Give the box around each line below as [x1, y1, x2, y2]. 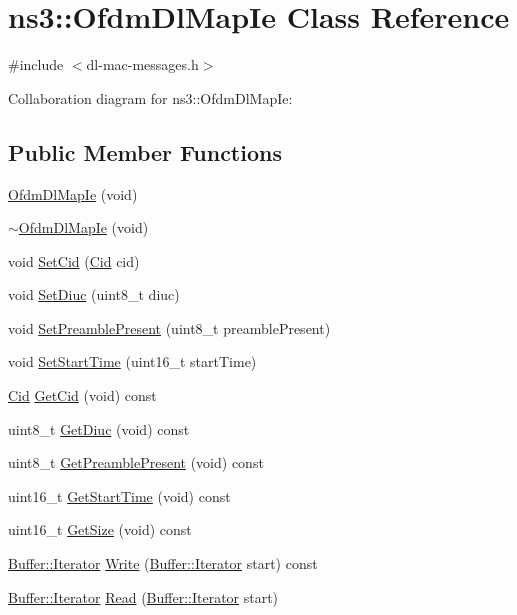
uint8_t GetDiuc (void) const [8, 418, 190, 439]
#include [8, 54, 64, 75]
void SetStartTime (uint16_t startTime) [8, 351, 257, 372]
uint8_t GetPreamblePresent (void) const [8, 452, 264, 473]
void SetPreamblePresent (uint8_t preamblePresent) [8, 317, 331, 338]
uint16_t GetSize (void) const [8, 519, 192, 540]
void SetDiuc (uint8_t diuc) [8, 284, 180, 305]
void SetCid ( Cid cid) [8, 250, 140, 271]
